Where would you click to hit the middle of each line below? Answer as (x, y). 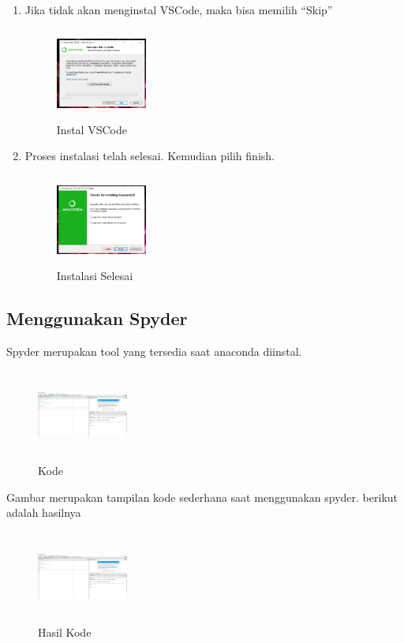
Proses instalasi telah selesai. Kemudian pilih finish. (150, 156)
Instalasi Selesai (95, 275)
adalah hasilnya (44, 512)
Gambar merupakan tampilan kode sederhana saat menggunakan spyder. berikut (202, 497)
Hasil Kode (65, 632)
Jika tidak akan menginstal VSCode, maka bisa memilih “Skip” (179, 9)
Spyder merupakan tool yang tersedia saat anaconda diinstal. (154, 351)
